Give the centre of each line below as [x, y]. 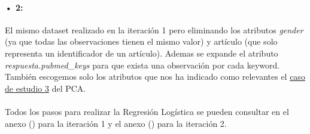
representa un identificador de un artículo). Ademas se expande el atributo [142, 53]
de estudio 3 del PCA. [45, 88]
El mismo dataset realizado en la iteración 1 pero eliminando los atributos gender [154, 29]
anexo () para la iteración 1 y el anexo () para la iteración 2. [116, 123]
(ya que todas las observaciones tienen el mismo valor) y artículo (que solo [141, 41]
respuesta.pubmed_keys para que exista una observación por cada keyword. [142, 65]
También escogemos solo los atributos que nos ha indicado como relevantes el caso [155, 77]
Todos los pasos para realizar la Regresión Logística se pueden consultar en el [147, 111]
